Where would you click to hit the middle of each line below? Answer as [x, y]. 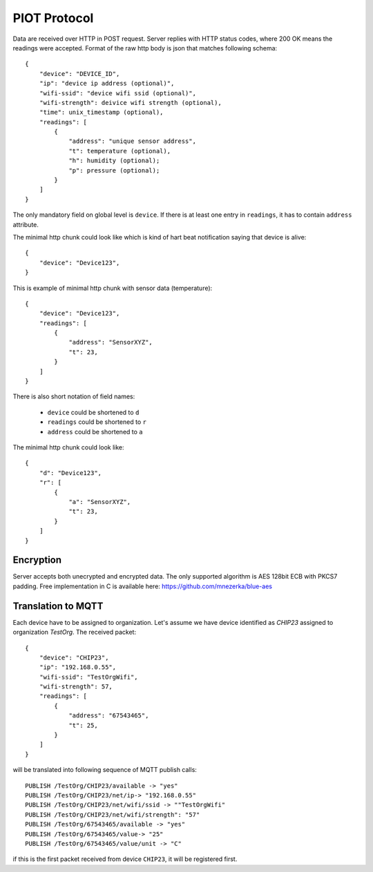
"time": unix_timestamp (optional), [101, 113]
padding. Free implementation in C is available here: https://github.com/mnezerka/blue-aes [143, 586]
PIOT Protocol [53, 18]
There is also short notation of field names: [74, 396]
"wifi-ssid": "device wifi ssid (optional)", [118, 93]
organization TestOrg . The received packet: [75, 632]
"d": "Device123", [70, 473]
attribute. [26, 224]
